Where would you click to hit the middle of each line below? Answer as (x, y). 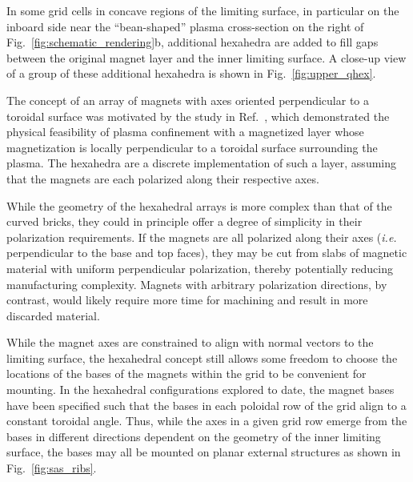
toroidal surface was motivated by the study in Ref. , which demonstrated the (198, 116)
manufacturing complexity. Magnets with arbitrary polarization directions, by (197, 284)
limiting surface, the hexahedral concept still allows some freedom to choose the (202, 357)
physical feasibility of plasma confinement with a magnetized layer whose (185, 132)
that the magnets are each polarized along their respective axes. (163, 178)
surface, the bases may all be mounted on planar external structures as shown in (204, 452)
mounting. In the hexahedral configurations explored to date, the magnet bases (200, 390)
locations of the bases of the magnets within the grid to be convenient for (186, 374)
